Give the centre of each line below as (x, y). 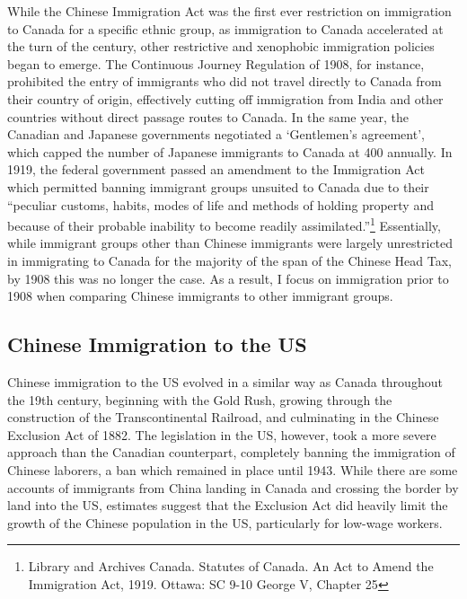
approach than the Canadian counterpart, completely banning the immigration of (231, 452)
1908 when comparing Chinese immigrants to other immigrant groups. (200, 296)
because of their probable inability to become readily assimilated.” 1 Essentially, (224, 224)
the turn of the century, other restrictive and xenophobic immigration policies (221, 46)
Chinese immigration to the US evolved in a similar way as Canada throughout (225, 381)
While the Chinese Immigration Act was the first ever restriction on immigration (229, 11)
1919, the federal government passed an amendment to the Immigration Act (216, 169)
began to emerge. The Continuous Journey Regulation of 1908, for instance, (216, 63)
